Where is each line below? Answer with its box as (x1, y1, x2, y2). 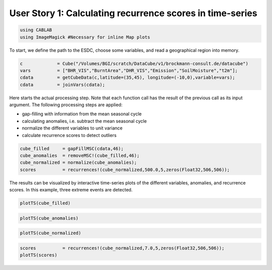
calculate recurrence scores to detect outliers (22, 132, 117, 138)
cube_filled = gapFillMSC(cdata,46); (20, 146, 124, 151)
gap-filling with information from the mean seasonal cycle (22, 111, 142, 117)
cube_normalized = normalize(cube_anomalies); (20, 160, 137, 166)
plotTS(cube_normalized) (20, 230, 82, 236)
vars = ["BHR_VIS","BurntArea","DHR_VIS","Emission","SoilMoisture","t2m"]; (20, 67, 238, 73)
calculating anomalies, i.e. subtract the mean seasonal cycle (22, 118, 147, 124)
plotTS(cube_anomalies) (20, 215, 79, 221)
